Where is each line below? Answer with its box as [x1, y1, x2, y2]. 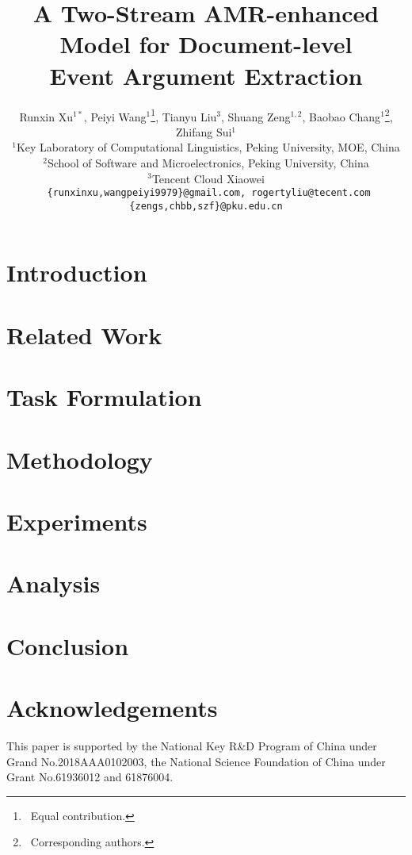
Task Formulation [6, 381, 202, 413]
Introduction [6, 256, 147, 289]
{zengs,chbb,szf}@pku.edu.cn [129, 200, 283, 212]
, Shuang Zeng [221, 108, 291, 125]
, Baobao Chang [302, 108, 381, 125]
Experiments [6, 504, 147, 537]
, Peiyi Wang [83, 108, 147, 125]
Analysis [6, 567, 101, 600]
